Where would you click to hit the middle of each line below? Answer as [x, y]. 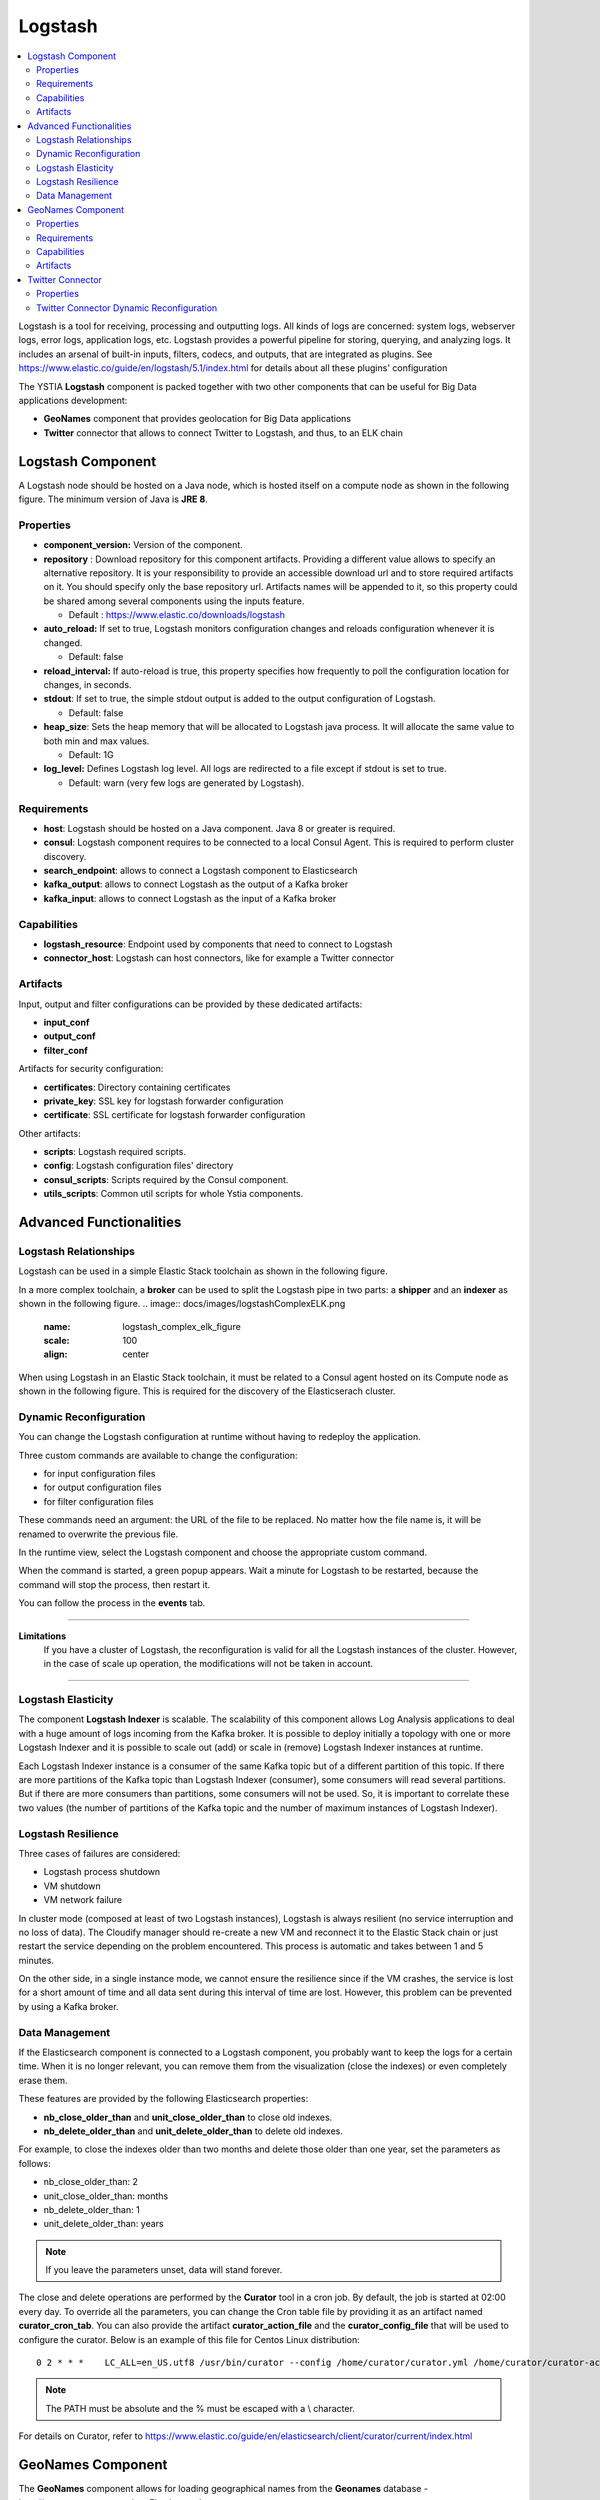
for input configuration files [99, 1474]
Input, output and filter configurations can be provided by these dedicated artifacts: [190, 1004]
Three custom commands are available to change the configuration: [158, 1455]
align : [55, 1354]
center [136, 1354]
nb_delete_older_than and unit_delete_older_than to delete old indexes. [193, 2131]
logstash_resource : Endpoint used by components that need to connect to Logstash [218, 944]
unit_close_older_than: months [106, 2196]
